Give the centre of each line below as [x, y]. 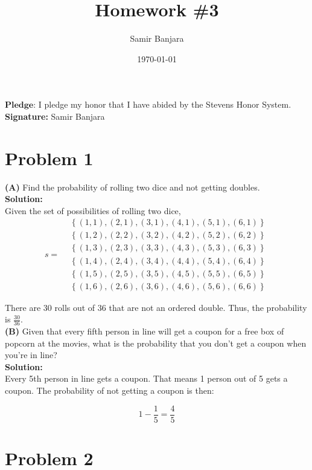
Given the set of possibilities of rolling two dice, [93, 210]
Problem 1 [49, 158]
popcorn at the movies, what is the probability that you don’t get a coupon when [156, 343]
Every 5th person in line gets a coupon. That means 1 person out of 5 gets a [146, 378]
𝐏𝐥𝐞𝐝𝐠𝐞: [21, 106]
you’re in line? [31, 355]
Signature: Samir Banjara [55, 116]
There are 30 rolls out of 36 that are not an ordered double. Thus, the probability [156, 307]
